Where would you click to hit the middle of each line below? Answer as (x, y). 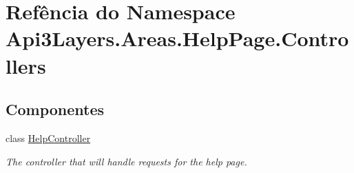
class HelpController (48, 138)
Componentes (55, 109)
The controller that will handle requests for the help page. (126, 161)
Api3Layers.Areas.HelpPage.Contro (177, 38)
